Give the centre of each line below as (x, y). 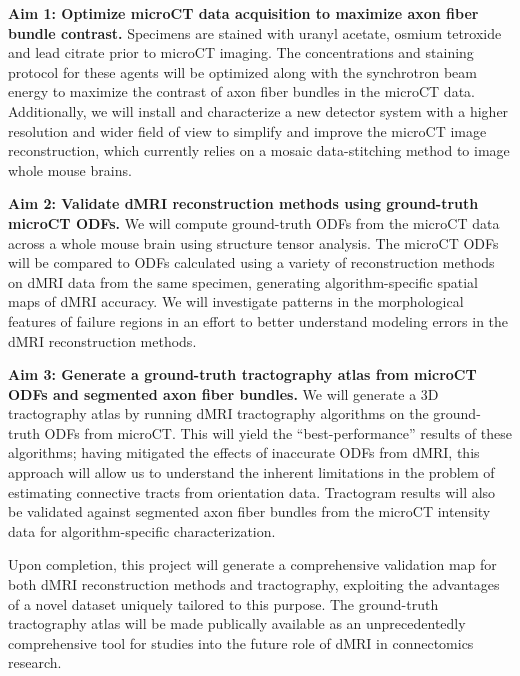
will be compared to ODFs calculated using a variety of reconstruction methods (251, 262)
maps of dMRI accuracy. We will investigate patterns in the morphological (236, 301)
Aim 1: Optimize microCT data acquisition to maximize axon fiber (243, 13)
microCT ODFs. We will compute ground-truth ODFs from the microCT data (254, 222)
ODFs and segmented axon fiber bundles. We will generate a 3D (223, 393)
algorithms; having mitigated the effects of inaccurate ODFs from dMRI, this (244, 452)
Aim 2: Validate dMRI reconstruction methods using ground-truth (243, 203)
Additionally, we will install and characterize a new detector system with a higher (258, 110)
